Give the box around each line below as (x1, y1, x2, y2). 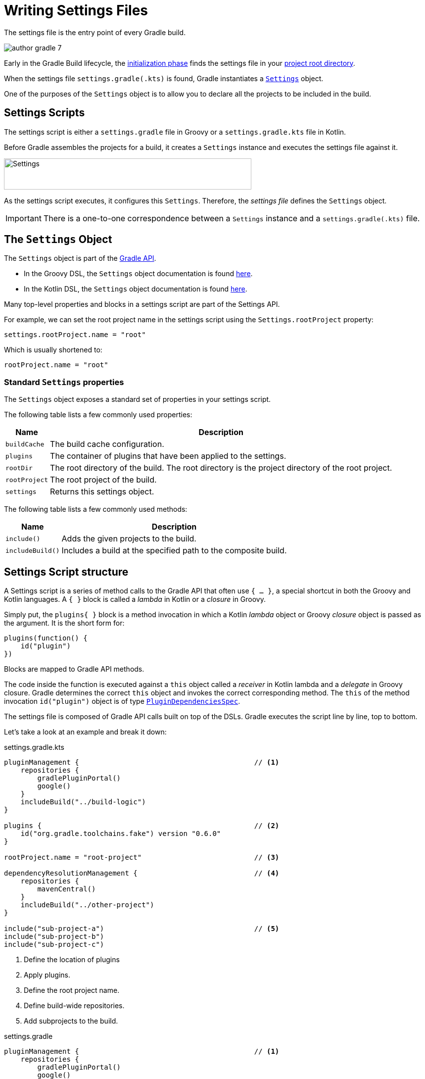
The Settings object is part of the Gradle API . (4, 254, 156, 263)
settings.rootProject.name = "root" (4, 331, 146, 339)
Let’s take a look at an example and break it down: (4, 728, 167, 736)
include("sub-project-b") (4, 932, 104, 941)
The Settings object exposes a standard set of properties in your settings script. (4, 395, 271, 404)
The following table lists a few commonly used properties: (4, 410, 192, 419)
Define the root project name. (24, 986, 120, 995)
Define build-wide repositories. (24, 1001, 125, 1010)
